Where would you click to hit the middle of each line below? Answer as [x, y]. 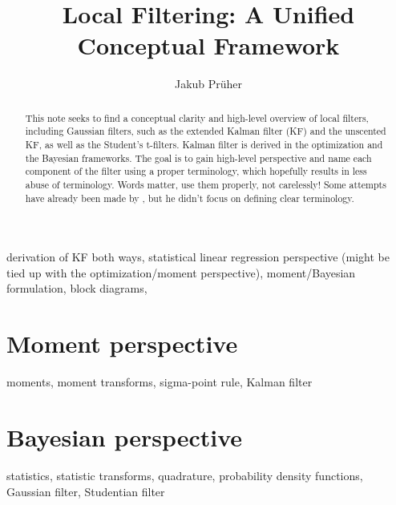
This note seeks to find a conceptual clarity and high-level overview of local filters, [197, 117]
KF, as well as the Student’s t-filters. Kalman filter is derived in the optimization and [204, 145]
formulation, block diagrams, [77, 288]
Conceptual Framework [208, 45]
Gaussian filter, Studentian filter [86, 491]
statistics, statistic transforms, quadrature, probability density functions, [185, 475]
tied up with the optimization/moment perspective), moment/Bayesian [181, 272]
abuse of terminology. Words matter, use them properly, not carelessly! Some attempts [206, 184]
